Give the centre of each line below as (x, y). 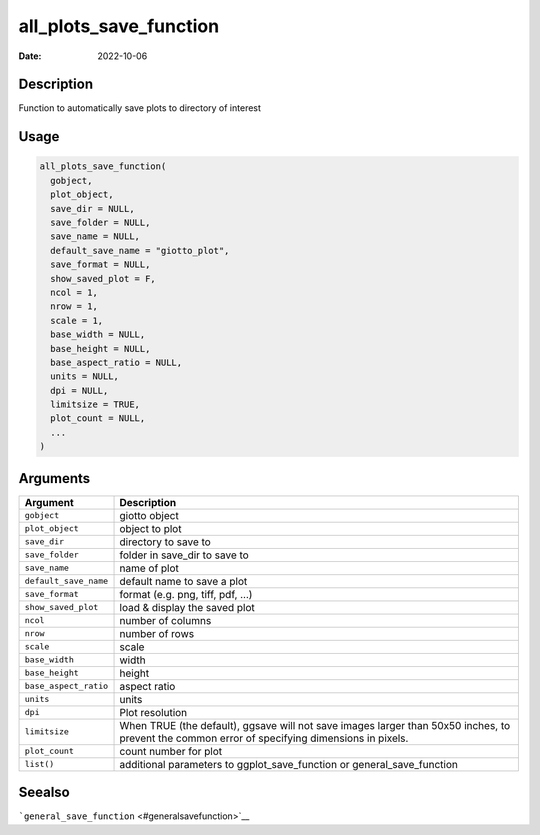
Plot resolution (153, 712)
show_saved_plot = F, (103, 278)
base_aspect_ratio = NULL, (116, 362)
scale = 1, (77, 320)
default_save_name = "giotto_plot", (140, 250)
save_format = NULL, (100, 264)
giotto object (149, 515)
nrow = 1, (74, 306)
